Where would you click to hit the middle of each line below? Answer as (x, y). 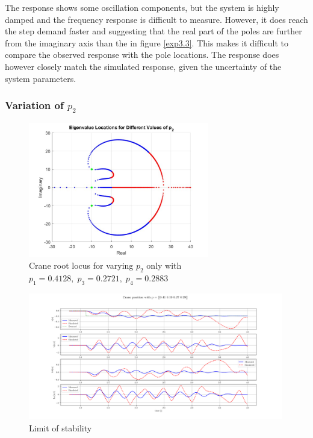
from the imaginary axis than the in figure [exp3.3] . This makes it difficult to (147, 42)
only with (164, 265)
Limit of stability (60, 427)
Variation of (34, 105)
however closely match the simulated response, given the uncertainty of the (143, 66)
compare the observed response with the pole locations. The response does (142, 55)
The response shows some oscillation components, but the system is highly (142, 7)
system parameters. (41, 78)
